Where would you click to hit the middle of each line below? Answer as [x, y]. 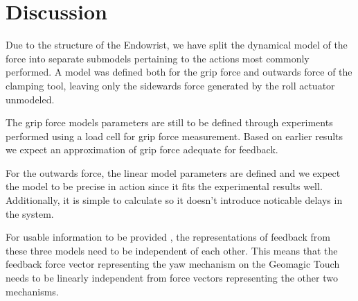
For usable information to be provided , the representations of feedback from [168, 237]
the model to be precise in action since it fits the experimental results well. [164, 186]
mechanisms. [32, 291]
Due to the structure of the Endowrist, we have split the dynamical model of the [177, 45]
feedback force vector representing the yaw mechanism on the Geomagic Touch [173, 264]
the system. [30, 213]
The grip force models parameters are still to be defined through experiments [169, 122]
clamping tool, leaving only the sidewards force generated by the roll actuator [170, 85]
